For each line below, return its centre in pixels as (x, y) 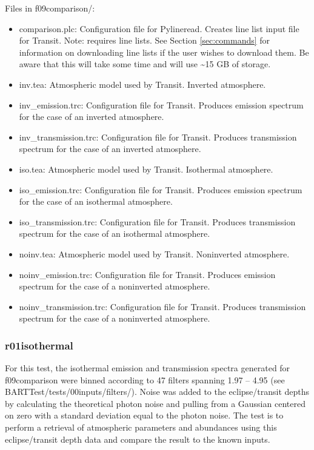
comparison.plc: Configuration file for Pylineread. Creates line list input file (159, 28)
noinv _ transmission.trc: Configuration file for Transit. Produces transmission (162, 306)
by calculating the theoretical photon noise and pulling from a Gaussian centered (155, 403)
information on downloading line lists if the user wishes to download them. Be (164, 52)
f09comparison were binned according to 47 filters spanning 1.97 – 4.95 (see (145, 379)
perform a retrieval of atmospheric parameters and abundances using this (141, 427)
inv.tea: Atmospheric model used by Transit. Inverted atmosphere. (142, 84)
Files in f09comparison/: (50, 8)
